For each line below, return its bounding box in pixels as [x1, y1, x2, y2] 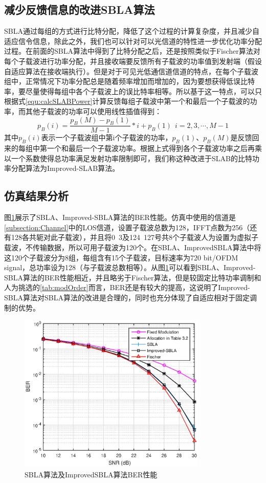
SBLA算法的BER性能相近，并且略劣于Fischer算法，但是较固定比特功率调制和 [4, 272, 261, 282]
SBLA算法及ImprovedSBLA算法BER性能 [25, 469, 158, 479]
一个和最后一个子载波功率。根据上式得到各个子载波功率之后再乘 [47, 143, 262, 153]
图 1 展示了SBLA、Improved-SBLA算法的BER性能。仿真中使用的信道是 [4, 212, 236, 223]
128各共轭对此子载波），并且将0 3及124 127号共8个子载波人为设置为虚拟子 [11, 232, 258, 243]
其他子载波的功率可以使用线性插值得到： [25, 105, 162, 116]
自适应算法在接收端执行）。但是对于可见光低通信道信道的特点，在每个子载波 [4, 65, 258, 76]
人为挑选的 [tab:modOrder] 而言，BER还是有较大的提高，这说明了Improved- [4, 282, 250, 293]
